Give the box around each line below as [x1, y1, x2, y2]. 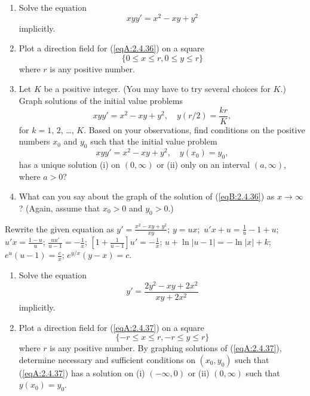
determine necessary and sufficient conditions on [19, 353, 195, 366]
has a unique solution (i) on [19, 158, 121, 170]
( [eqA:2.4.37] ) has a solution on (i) [19, 366, 145, 379]
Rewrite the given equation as [5, 222, 114, 235]
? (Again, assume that [19, 201, 100, 214]
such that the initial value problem [90, 135, 217, 148]
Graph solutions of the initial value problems [19, 94, 183, 107]
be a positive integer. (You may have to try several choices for [44, 82, 271, 95]
